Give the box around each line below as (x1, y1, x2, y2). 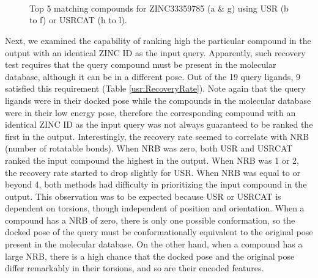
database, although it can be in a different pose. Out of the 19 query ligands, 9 (5, 70, 300, 82)
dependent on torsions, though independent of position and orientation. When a (5, 202, 305, 214)
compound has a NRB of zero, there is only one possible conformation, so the (5, 213, 295, 226)
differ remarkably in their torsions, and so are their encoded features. (5, 262, 264, 274)
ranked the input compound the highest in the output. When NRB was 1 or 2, (5, 153, 299, 166)
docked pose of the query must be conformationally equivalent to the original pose (5, 225, 313, 238)
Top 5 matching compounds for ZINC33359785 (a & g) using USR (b (29, 1, 289, 14)
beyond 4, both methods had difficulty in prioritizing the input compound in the (5, 178, 307, 191)
